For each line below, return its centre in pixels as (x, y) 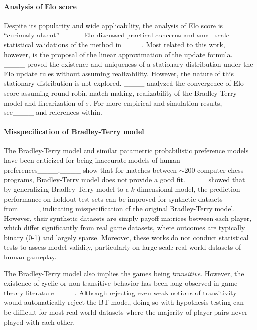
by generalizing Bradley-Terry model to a (66, 189)
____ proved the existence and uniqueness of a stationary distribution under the (128, 64)
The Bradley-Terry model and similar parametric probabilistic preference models (126, 150)
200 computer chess (214, 169)
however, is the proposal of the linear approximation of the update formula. (118, 54)
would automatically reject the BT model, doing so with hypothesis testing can (124, 302)
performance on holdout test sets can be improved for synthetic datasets (113, 199)
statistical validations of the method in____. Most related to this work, (115, 44)
